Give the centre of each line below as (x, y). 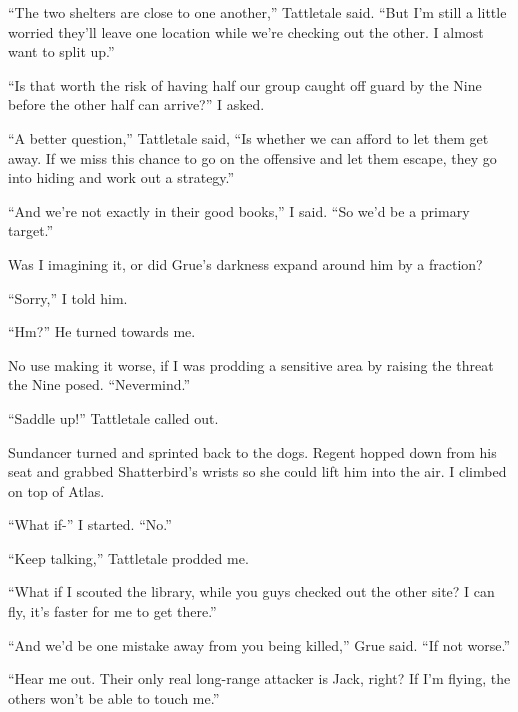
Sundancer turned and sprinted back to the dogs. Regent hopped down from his (252, 451)
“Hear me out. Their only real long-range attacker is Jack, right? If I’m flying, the (259, 678)
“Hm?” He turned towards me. (102, 331)
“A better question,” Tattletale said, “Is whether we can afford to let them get (248, 137)
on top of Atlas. (56, 490)
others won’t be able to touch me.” (114, 697)
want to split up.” (61, 51)
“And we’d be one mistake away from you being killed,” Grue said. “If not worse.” (259, 644)
